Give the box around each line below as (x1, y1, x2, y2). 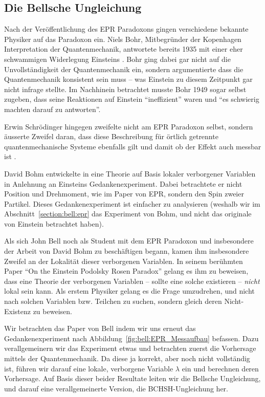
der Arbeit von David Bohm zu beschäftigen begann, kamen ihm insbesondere (4, 246, 249, 256)
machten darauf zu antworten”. (4, 103, 101, 114)
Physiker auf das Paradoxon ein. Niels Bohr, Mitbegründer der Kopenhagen (4, 33, 241, 44)
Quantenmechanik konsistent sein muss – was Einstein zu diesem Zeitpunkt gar (4, 74, 253, 84)
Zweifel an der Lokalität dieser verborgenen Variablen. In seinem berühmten (4, 255, 243, 266)
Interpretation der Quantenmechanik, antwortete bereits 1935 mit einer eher (4, 43, 243, 54)
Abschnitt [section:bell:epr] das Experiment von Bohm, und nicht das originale (4, 208, 252, 219)
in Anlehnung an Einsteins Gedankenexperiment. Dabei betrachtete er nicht (4, 178, 242, 189)
